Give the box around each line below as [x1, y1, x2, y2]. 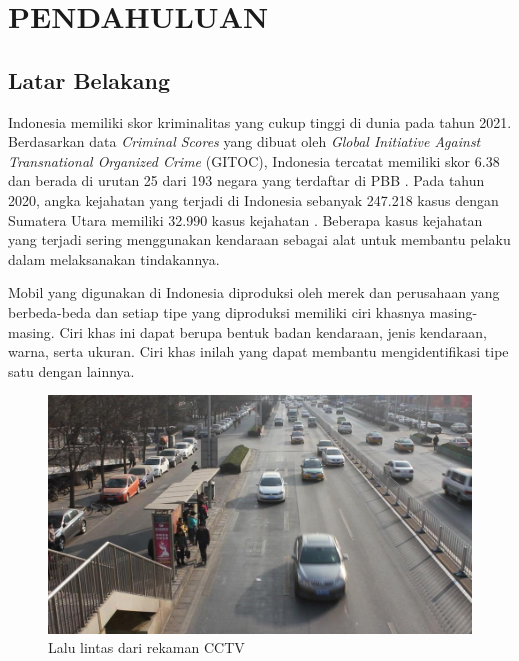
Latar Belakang [8, 64, 171, 95]
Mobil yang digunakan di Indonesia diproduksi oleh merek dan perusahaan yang [8, 282, 500, 303]
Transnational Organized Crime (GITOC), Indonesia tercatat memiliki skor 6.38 [8, 150, 500, 171]
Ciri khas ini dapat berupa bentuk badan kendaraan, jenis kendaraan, [59, 321, 487, 342]
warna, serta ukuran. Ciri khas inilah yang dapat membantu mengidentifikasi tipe [8, 341, 509, 362]
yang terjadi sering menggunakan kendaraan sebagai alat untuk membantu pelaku [8, 229, 511, 250]
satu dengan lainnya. [8, 360, 135, 381]
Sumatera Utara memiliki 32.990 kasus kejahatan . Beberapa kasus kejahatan [8, 209, 483, 230]
